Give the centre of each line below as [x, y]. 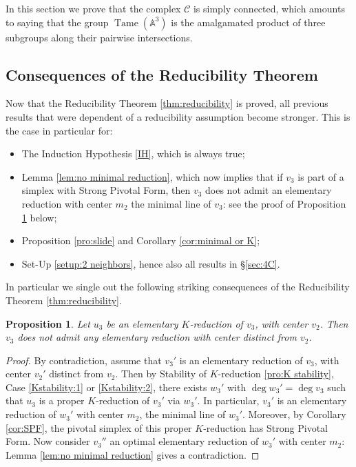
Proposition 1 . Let [48, 323]
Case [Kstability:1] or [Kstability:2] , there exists [106, 387]
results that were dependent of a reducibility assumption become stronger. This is [178, 116]
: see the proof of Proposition [284, 203]
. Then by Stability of [161, 374]
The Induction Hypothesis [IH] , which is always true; [133, 153]
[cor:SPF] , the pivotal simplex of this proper [99, 427]
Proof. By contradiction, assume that [84, 360]
